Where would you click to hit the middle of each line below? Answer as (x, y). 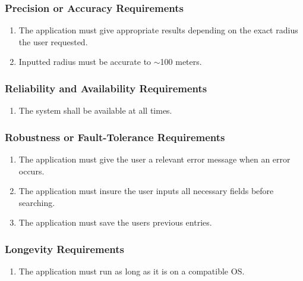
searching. (37, 202)
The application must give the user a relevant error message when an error (154, 159)
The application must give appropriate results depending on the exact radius (158, 30)
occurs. (31, 171)
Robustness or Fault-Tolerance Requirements (115, 137)
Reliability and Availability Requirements (106, 88)
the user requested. (53, 41)
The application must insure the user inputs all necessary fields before (146, 191)
